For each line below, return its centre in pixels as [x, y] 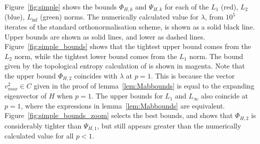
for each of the [187, 6]
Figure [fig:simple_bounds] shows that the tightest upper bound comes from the [128, 46]
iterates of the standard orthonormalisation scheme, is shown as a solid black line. [130, 27]
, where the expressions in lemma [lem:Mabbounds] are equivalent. [123, 105]
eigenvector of [26, 96]
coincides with [96, 76]
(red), [230, 6]
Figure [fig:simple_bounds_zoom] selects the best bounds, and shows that [119, 115]
